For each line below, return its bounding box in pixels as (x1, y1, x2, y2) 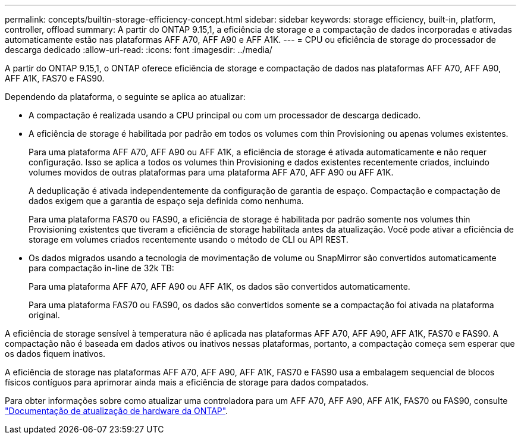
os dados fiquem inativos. (5, 349, 106, 359)
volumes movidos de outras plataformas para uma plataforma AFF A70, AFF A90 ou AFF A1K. (29, 167, 394, 177)
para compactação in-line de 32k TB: (29, 263, 174, 273)
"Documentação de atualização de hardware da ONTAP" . (5, 406, 228, 416)
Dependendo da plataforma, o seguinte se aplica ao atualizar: (5, 92, 246, 102)
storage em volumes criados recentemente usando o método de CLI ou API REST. (29, 234, 349, 244)
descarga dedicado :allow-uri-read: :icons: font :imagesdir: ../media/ (5, 45, 272, 55)
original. (29, 310, 60, 320)
